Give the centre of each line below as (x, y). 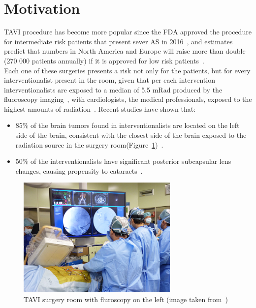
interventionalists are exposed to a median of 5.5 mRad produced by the (113, 89)
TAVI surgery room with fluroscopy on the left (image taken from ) (126, 299)
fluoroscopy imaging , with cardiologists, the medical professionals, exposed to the (128, 99)
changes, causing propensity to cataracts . (79, 170)
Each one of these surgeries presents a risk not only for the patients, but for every (127, 70)
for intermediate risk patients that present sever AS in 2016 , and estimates (118, 41)
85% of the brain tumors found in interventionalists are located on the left (128, 125)
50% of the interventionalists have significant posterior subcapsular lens (123, 161)
